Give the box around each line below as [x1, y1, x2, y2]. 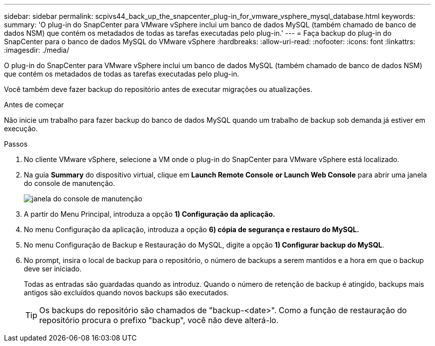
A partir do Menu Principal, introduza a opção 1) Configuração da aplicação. [24, 210, 275, 218]
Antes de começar [4, 100, 64, 109]
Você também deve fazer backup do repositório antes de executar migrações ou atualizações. [4, 85, 312, 93]
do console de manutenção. [24, 179, 115, 187]
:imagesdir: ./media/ [4, 46, 70, 54]
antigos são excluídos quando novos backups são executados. [24, 288, 229, 297]
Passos [4, 140, 28, 148]
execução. [4, 124, 38, 133]
